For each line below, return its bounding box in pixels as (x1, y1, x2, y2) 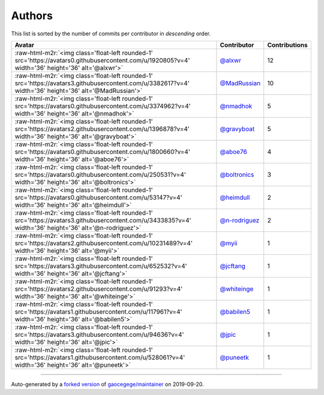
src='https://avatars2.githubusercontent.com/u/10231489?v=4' (14, 239, 193, 247)
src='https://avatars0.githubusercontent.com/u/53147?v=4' (14, 193, 182, 201)
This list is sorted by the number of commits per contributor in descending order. (11, 30, 211, 37)
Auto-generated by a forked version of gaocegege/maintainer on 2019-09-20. (11, 381, 204, 388)
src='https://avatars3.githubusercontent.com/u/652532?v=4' (14, 261, 187, 270)
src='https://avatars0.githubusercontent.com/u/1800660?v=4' (14, 147, 190, 156)
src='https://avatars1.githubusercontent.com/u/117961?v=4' (14, 307, 182, 316)
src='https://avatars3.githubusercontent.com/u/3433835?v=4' (14, 216, 191, 224)
